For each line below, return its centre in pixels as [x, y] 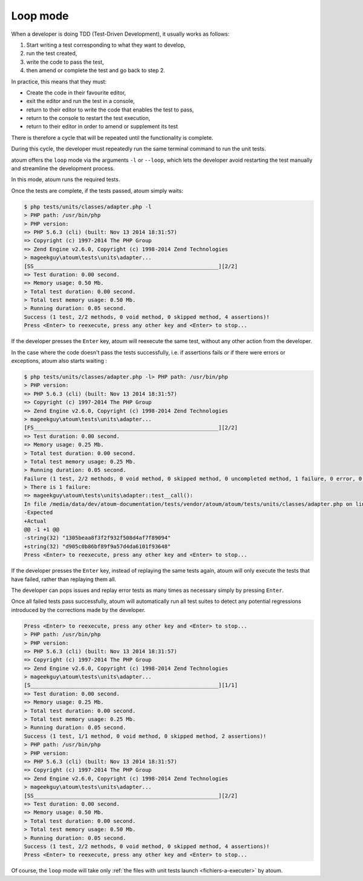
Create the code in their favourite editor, [76, 92]
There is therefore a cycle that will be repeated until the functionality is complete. [112, 138]
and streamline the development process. [63, 168]
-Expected [38, 513]
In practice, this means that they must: [59, 81]
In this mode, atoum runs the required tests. [66, 179]
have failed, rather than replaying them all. [64, 579]
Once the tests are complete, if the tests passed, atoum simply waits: [97, 190]
